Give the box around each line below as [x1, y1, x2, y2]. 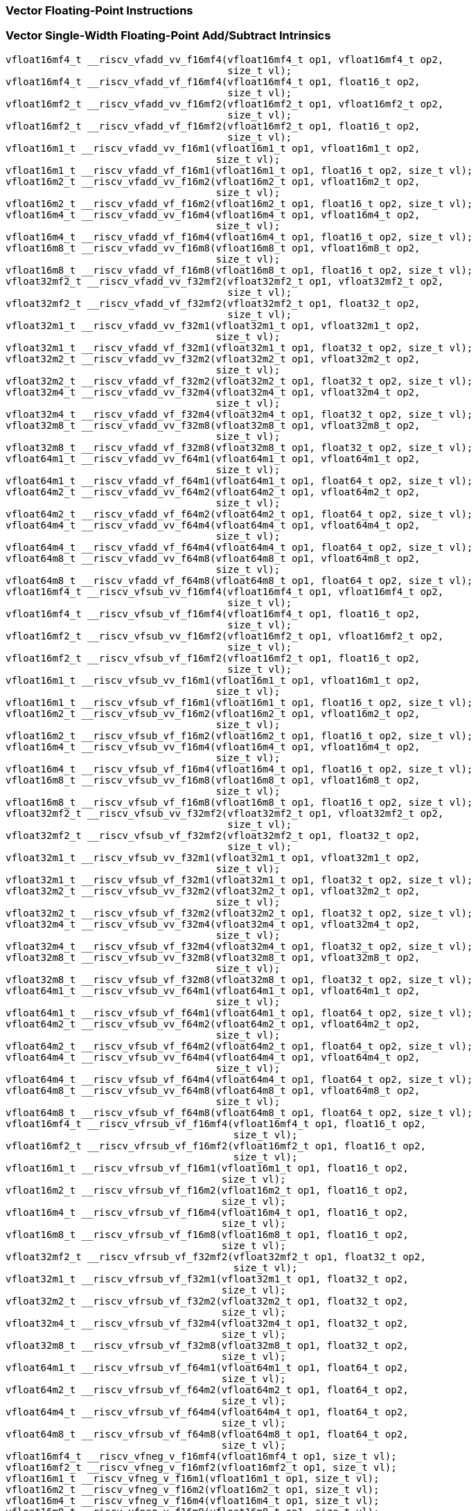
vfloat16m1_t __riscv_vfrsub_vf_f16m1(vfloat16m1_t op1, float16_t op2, [6, 1162, 409, 1174]
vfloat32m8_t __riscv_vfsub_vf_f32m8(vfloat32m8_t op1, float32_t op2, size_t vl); [6, 973, 473, 985]
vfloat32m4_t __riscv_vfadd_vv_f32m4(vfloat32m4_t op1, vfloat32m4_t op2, [6, 386, 421, 398]
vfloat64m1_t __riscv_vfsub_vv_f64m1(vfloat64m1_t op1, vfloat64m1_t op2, [6, 984, 421, 996]
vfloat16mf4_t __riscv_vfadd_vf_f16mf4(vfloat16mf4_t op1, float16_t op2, [6, 76, 421, 87]
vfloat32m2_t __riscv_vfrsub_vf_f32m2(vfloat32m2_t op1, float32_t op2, [6, 1295, 409, 1307]
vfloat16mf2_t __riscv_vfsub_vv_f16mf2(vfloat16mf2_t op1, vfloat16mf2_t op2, [6, 630, 444, 642]
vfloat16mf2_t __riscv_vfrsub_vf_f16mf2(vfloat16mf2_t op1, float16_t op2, [6, 1140, 426, 1151]
